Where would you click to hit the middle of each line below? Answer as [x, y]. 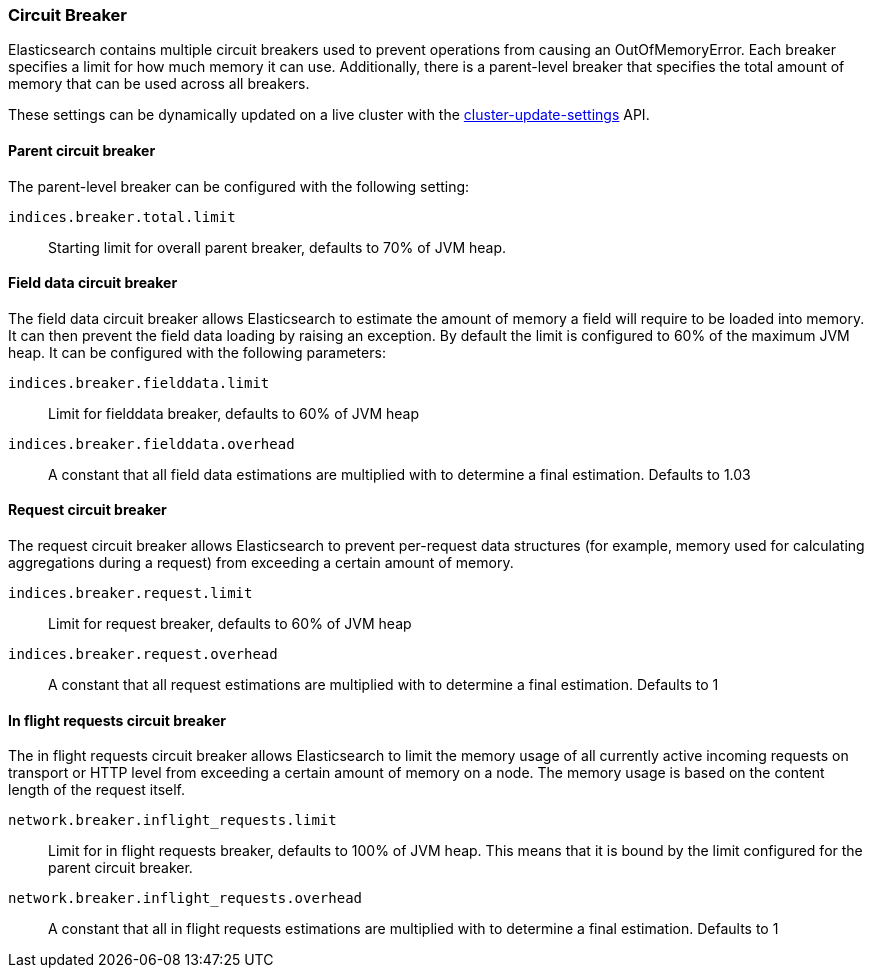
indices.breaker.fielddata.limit [139, 382]
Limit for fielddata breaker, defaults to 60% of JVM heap [234, 413]
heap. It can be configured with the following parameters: [197, 352]
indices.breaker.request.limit [130, 593]
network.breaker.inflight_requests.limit [172, 820]
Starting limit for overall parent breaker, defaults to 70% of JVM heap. [277, 247]
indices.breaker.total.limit [122, 216]
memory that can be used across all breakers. [159, 84]
